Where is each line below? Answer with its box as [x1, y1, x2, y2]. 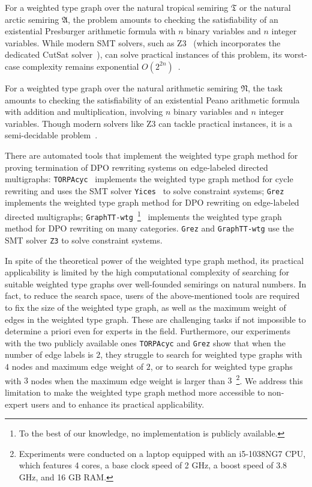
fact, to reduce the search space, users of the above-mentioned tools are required [5, 289, 300, 302]
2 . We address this [236, 372, 303, 387]
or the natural [239, 1, 291, 13]
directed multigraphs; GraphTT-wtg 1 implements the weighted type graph [5, 209, 282, 222]
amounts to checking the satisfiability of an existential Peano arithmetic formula [5, 93, 300, 106]
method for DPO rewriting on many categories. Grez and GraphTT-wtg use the [5, 222, 294, 234]
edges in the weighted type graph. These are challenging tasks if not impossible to [5, 313, 306, 325]
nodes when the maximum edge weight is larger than [31, 374, 225, 387]
